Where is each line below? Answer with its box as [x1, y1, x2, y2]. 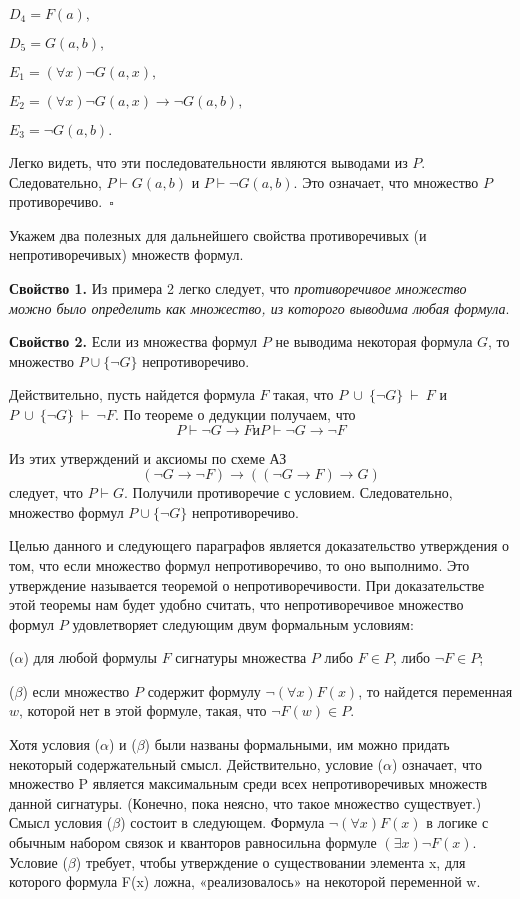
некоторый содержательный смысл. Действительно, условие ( [9, 753, 384, 774]
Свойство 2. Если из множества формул [9, 331, 258, 352]
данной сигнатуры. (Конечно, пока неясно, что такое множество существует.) [9, 792, 482, 813]
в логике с [426, 812, 489, 833]
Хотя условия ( [9, 734, 100, 755]
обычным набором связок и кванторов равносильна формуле [9, 832, 377, 853]
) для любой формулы [23, 647, 157, 668]
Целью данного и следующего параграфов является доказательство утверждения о [9, 535, 510, 556]
